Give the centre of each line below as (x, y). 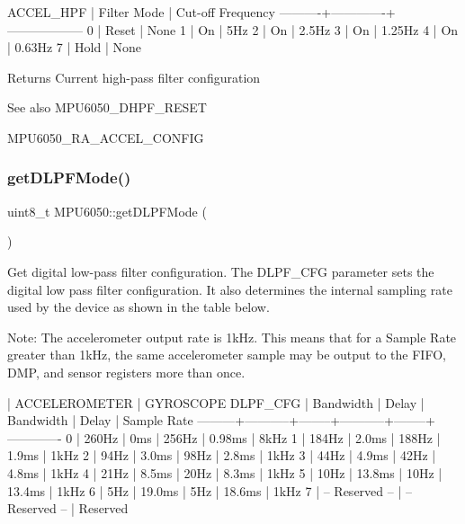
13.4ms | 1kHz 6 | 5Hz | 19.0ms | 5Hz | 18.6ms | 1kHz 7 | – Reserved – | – (210, 490)
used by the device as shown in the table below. (139, 307)
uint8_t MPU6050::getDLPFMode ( (107, 211)
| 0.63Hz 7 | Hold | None (74, 47)
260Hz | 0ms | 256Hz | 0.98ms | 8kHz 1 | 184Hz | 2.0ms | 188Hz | (262, 437)
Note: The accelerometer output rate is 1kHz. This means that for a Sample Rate (232, 337)
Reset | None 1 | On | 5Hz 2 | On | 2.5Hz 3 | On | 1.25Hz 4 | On (282, 29)
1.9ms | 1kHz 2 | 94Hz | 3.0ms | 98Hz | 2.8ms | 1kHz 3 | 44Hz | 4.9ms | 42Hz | (222, 455)
